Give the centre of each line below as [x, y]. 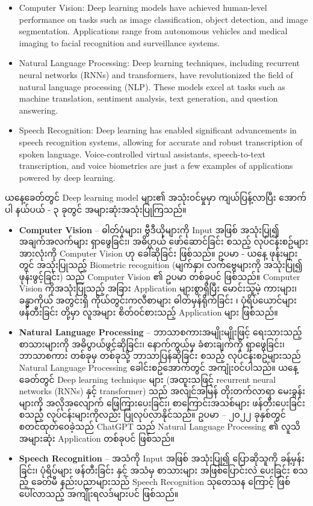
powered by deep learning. [67, 177]
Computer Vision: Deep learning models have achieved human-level [143, 7]
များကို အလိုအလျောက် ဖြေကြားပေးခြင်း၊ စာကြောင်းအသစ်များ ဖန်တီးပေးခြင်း [162, 402]
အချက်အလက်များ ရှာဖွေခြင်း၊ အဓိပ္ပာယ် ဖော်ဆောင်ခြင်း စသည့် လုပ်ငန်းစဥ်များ [163, 241]
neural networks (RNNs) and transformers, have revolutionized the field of [156, 74]
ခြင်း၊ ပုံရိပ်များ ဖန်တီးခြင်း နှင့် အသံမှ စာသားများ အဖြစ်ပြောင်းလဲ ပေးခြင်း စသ [163, 470]
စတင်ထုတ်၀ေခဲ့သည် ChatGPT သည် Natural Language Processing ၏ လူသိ [160, 426]
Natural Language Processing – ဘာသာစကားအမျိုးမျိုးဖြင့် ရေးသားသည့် [160, 332]
